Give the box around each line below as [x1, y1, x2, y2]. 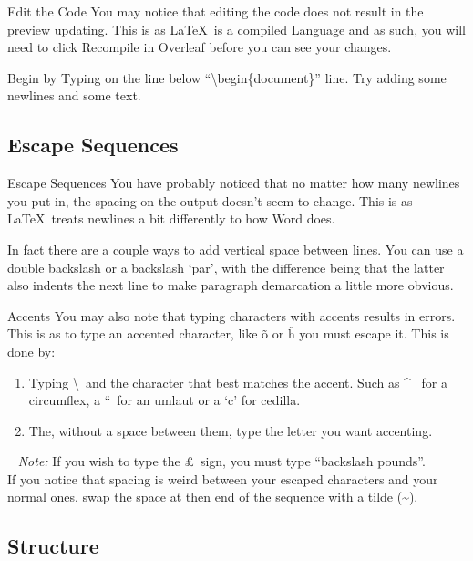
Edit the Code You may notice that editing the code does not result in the [7, 2, 424, 20]
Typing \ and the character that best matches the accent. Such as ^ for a [28, 372, 447, 391]
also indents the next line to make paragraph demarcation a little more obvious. [7, 275, 454, 295]
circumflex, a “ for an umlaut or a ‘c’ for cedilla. [28, 390, 301, 410]
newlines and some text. [7, 86, 141, 105]
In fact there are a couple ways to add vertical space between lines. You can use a [7, 239, 464, 258]
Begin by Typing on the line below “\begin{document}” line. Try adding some [7, 68, 447, 87]
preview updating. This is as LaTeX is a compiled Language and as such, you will [7, 19, 466, 38]
